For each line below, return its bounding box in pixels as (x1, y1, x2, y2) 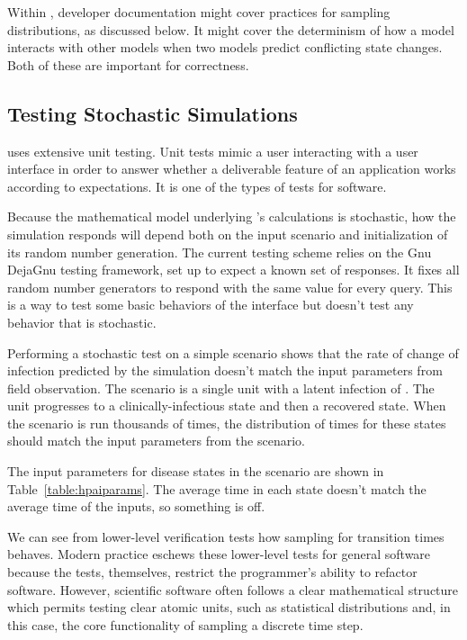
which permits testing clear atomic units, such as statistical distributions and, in (7, 598, 451, 617)
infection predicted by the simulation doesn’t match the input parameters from (7, 361, 443, 380)
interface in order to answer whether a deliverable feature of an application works (7, 159, 456, 178)
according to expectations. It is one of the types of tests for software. (7, 176, 387, 195)
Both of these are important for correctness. (7, 55, 249, 74)
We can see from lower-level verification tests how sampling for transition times (7, 527, 445, 545)
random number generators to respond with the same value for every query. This (7, 277, 453, 296)
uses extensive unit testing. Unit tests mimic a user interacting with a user (7, 141, 418, 160)
